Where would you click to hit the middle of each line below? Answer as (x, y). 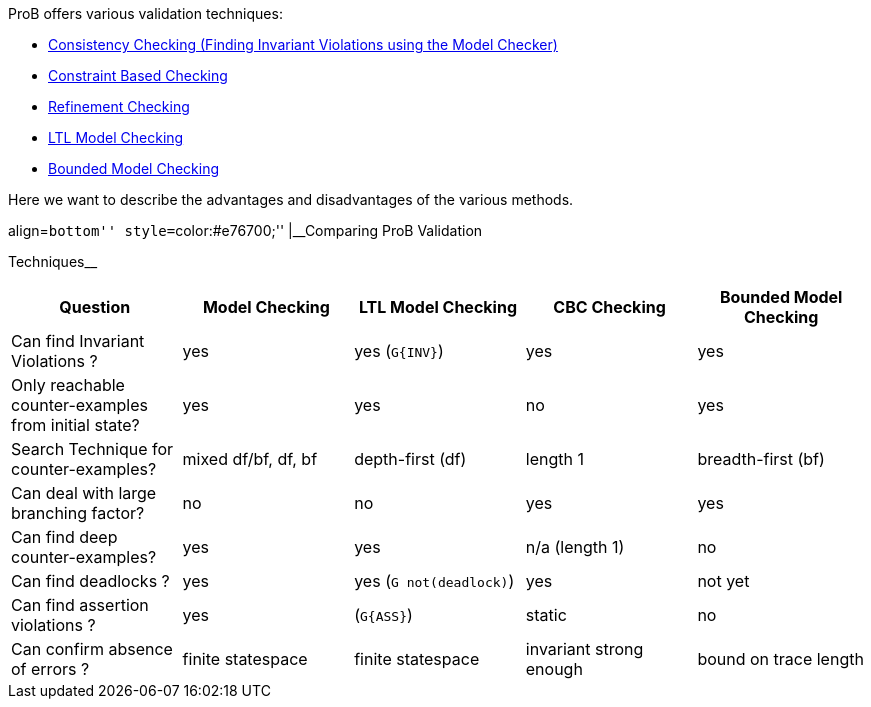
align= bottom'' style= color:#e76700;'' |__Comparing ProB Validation (245, 230)
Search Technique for (92, 449)
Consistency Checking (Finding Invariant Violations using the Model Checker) (303, 44)
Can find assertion (80, 605)
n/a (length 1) (575, 547)
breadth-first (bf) (761, 459)
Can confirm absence (92, 649)
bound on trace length (780, 659)
